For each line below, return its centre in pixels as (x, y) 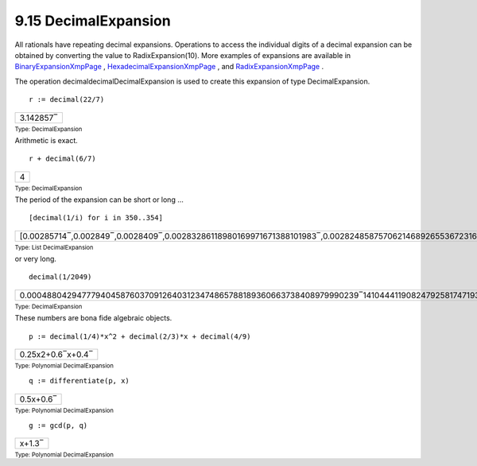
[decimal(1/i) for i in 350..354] (96, 218)
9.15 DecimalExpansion (93, 21)
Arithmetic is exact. (47, 140)
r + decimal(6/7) (62, 159)
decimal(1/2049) (60, 277)
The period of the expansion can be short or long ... (99, 200)
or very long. (36, 259)
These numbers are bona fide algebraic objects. (93, 318)
